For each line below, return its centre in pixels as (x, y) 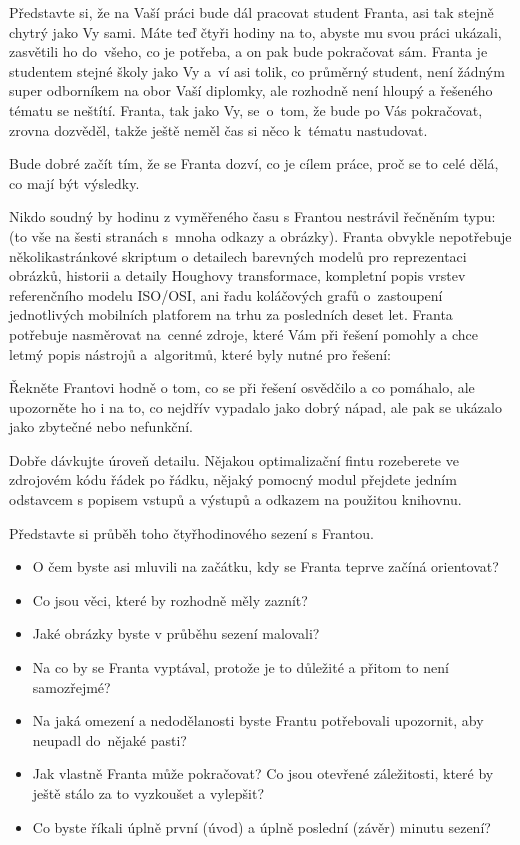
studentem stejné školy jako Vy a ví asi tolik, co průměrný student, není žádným (257, 70)
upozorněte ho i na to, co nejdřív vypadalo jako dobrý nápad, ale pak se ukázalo (255, 406)
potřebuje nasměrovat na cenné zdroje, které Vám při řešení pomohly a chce (243, 333)
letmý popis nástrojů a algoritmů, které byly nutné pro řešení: (200, 353)
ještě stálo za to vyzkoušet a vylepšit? (148, 793)
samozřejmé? (71, 686)
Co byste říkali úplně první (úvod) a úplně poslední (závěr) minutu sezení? (261, 826)
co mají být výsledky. (74, 182)
